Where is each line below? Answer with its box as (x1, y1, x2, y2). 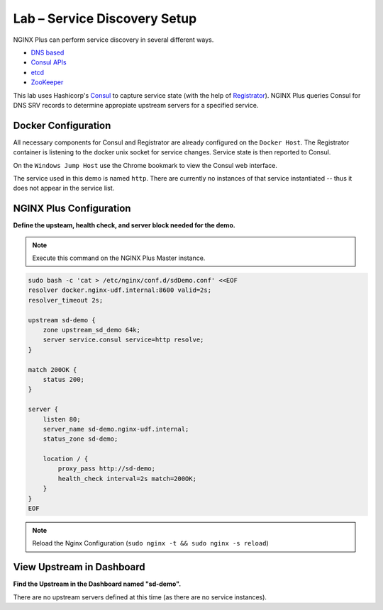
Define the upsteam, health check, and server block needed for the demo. (13, 221, 235, 230)
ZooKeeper (30, 78, 64, 86)
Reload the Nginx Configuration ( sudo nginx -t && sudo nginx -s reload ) (32, 539, 269, 548)
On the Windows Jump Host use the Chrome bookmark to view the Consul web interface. (13, 161, 278, 169)
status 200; (43, 375, 85, 383)
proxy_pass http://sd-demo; (57, 465, 156, 473)
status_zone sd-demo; (43, 435, 118, 443)
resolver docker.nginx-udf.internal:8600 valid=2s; (28, 286, 212, 294)
